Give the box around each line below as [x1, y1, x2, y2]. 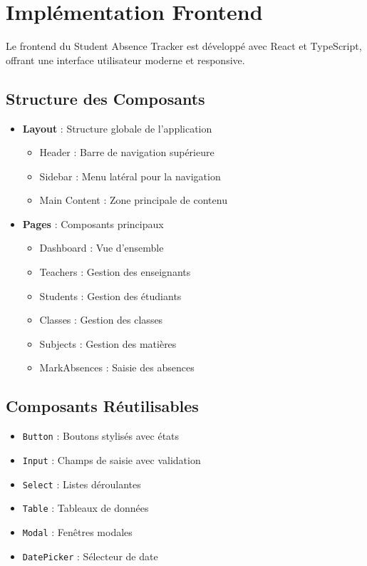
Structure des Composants [6, 87, 205, 109]
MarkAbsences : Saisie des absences [39, 360, 195, 375]
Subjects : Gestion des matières [39, 336, 177, 351]
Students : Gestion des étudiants [39, 288, 182, 303]
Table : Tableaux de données [22, 500, 149, 515]
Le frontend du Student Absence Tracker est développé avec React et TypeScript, [6, 38, 362, 53]
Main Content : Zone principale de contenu [39, 192, 227, 207]
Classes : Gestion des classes [39, 312, 163, 327]
